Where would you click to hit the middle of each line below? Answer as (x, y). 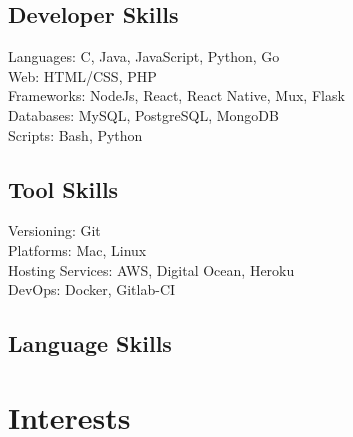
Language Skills (90, 343)
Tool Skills (63, 188)
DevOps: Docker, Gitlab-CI (92, 289)
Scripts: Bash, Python (75, 134)
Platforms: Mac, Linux (77, 249)
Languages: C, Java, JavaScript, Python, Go (144, 56)
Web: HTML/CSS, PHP (82, 75)
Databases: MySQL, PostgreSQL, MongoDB (143, 114)
